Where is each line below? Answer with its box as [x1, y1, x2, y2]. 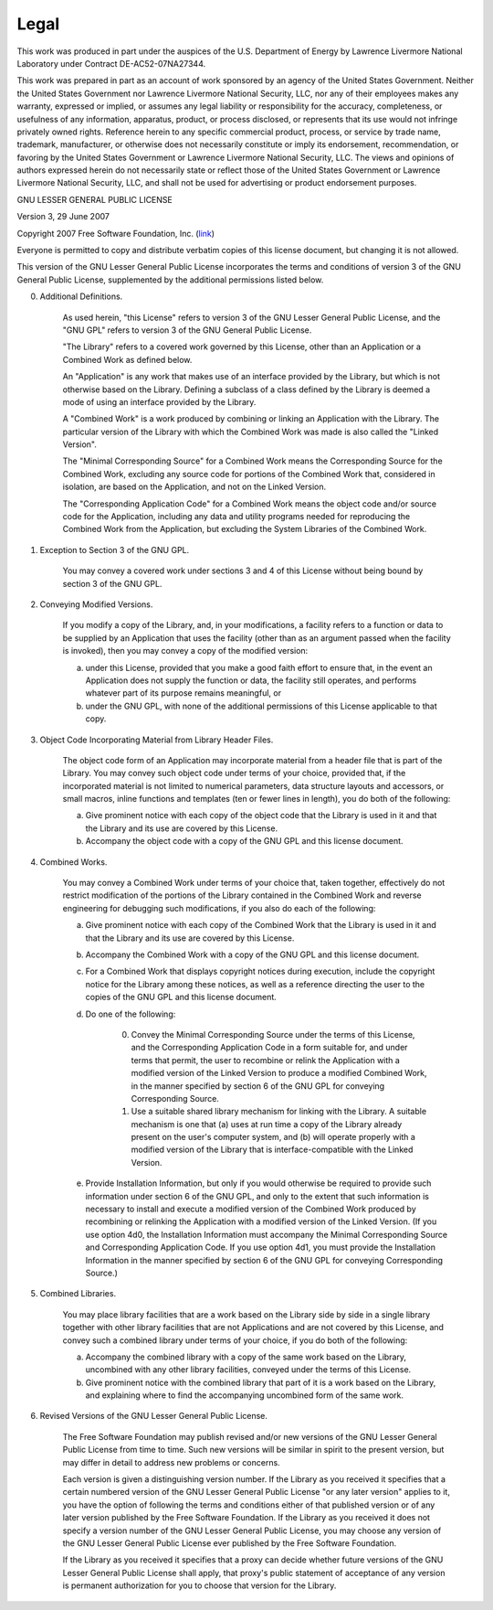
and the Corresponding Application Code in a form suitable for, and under [131, 1042, 408, 1053]
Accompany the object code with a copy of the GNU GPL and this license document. [85, 836, 404, 847]
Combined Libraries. [39, 1288, 117, 1299]
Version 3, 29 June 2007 [16, 211, 110, 222]
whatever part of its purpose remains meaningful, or [85, 688, 282, 698]
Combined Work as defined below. [62, 354, 193, 365]
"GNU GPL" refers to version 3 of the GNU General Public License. [62, 325, 312, 336]
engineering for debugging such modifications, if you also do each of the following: [62, 902, 376, 913]
